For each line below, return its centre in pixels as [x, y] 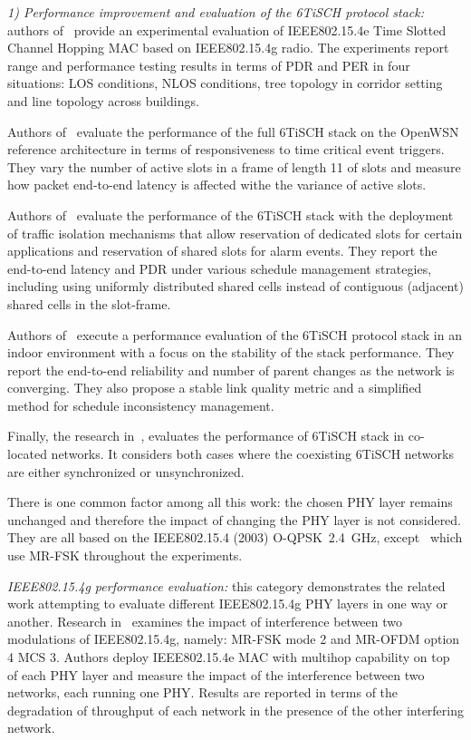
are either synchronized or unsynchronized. [126, 471]
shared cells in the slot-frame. [89, 303]
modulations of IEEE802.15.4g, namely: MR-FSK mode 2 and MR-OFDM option [234, 639]
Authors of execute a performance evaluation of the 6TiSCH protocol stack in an [235, 334]
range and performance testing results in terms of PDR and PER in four [209, 65]
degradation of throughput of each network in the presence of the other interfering [235, 710]
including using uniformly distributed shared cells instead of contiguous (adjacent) [235, 286]
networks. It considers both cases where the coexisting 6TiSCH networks [252, 454]
